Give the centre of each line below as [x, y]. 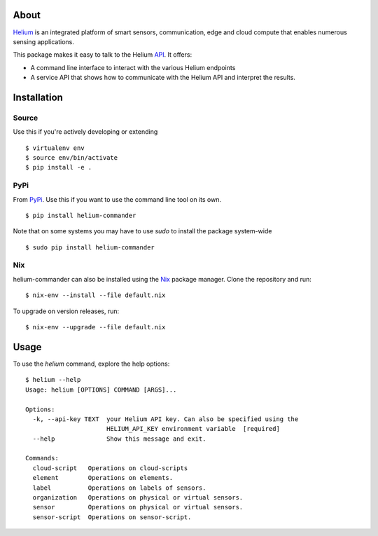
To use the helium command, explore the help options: [91, 364]
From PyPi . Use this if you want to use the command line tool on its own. [117, 199]
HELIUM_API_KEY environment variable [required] [193, 429]
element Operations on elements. [103, 478]
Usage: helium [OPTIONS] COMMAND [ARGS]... [101, 390]
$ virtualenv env [55, 148]
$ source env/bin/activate [72, 158]
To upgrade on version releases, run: [66, 311]
